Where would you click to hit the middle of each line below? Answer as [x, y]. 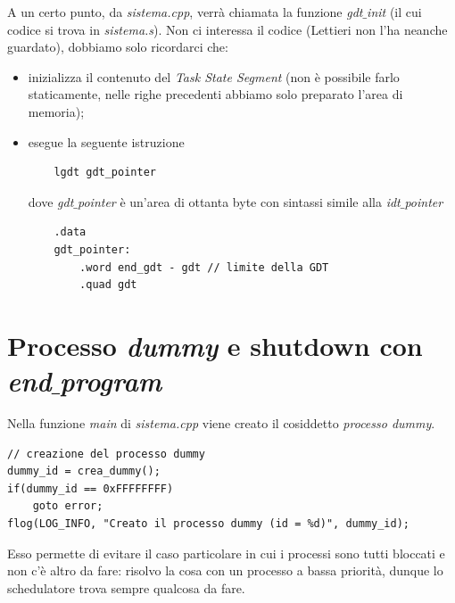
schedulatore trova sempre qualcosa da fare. [126, 587]
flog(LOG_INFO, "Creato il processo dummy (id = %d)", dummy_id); [209, 524]
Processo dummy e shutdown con [215, 345]
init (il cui [394, 12]
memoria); [56, 111]
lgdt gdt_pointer [105, 173]
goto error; [68, 506]
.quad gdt [108, 285]
